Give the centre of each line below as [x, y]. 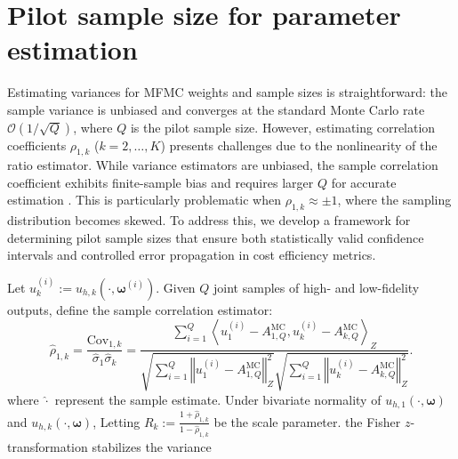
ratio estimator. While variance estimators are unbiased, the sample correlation [223, 165]
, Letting [117, 421]
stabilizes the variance [152, 446]
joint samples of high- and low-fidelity [317, 287]
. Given [176, 287]
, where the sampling [394, 200]
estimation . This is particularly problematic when [144, 200]
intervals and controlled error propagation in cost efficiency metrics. [192, 255]
